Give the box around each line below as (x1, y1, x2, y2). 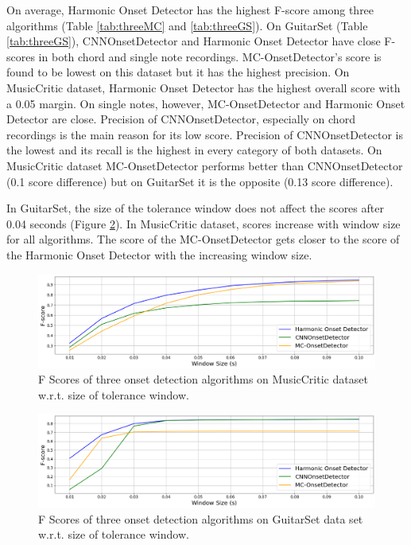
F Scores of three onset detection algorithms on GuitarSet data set (38, 510, 363, 527)
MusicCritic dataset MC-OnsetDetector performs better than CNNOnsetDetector (6, 157, 403, 173)
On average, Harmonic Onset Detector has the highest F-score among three (6, 2, 374, 18)
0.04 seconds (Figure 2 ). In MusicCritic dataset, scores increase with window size (6, 215, 401, 232)
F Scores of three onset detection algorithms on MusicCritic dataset (38, 371, 368, 387)
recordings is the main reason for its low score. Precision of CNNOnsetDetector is (6, 126, 403, 142)
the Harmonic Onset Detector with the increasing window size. (6, 246, 312, 263)
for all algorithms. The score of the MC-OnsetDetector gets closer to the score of (6, 231, 400, 247)
